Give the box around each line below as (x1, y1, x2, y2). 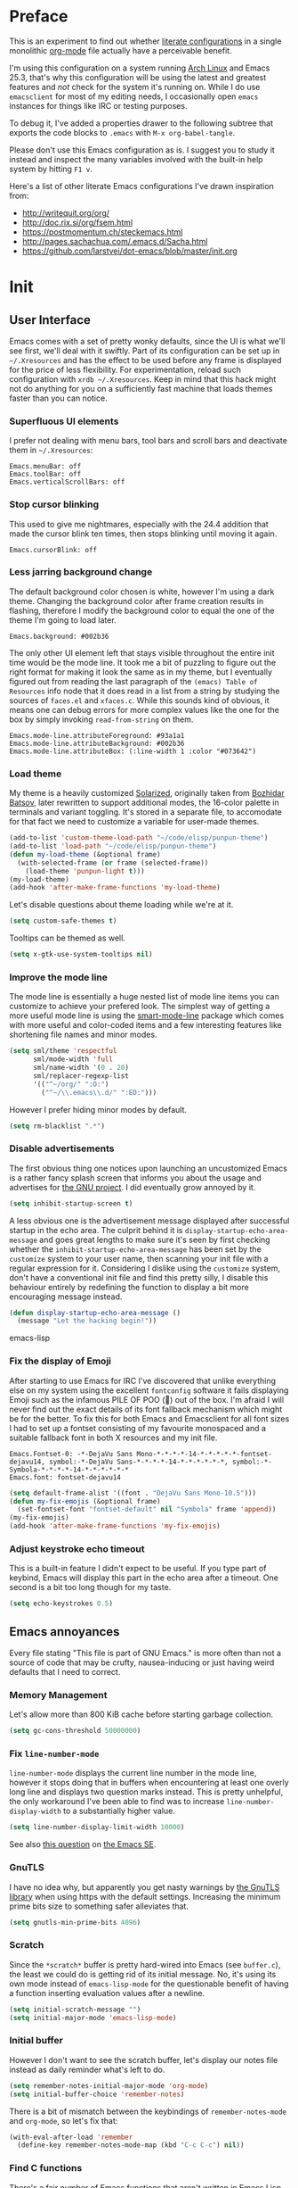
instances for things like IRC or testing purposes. (9, 100, 188, 111)
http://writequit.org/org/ (21, 207, 109, 218)
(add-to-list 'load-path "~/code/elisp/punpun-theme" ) (9, 841, 217, 850)
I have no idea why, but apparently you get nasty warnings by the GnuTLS (9, 1881, 280, 1893)
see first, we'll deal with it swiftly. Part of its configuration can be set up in (9, 345, 280, 356)
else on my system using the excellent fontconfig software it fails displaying (9, 1385, 289, 1396)
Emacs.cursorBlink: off (9, 545, 98, 554)
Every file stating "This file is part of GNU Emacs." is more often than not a (9, 1648, 282, 1658)
